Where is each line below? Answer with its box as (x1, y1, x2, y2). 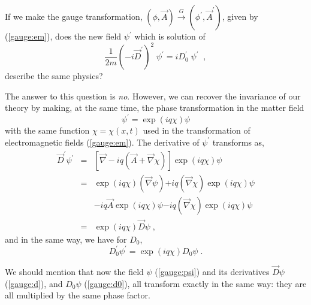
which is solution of (134, 30, 206, 42)
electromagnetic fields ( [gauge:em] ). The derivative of (5, 135, 200, 148)
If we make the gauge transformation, (5, 10, 143, 22)
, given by (222, 10, 258, 22)
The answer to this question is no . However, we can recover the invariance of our (5, 89, 301, 102)
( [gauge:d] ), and (5, 277, 63, 289)
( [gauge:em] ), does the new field (5, 30, 122, 42)
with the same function (5, 124, 90, 137)
